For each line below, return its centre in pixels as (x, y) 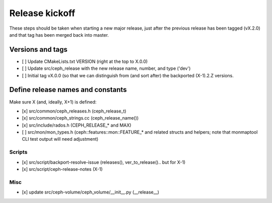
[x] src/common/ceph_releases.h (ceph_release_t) (74, 111)
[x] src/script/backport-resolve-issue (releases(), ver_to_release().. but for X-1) (104, 162)
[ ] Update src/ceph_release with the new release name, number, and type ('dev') (106, 68)
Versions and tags (39, 49)
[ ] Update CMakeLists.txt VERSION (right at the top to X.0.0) (85, 61)
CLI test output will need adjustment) (60, 139)
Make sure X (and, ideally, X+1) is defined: (53, 102)
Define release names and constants (68, 90)
